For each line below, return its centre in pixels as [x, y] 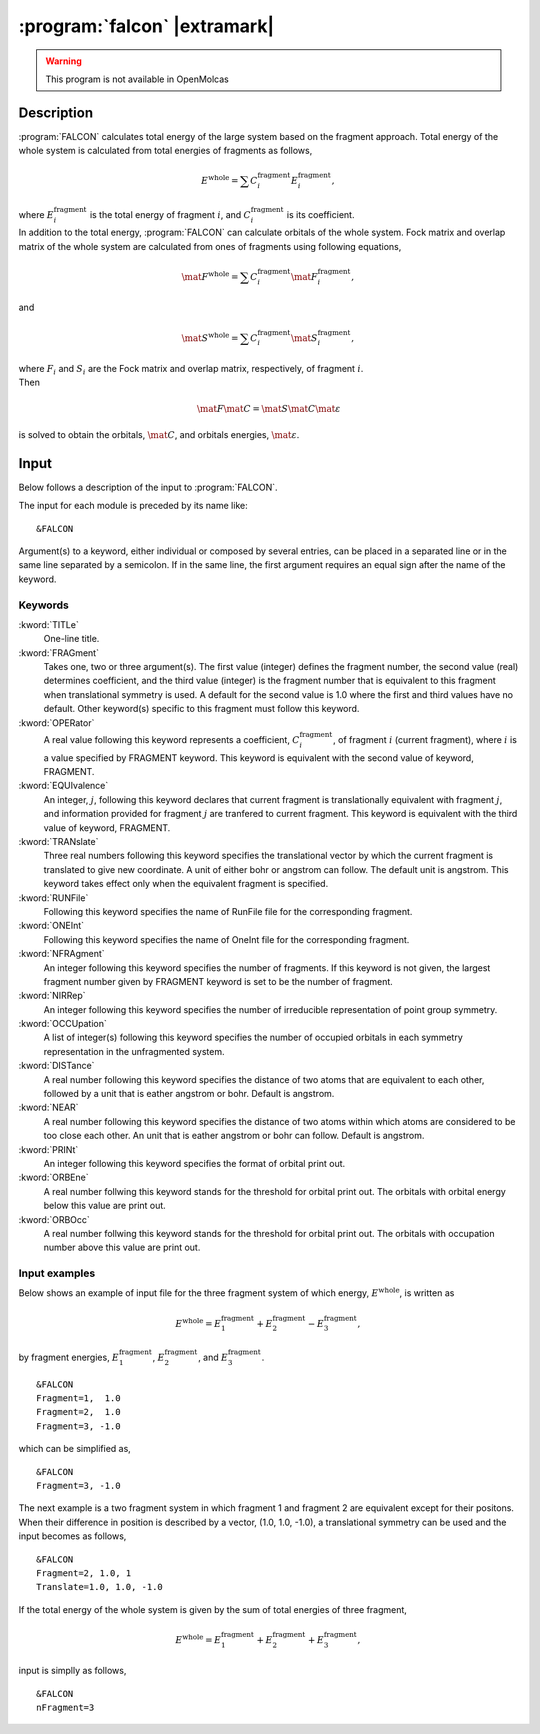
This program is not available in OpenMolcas [137, 79]
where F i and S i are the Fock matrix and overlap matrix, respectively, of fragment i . [191, 369]
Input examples [57, 1273]
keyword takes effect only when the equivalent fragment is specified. [186, 884]
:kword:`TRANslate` [58, 841]
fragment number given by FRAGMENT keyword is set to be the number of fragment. [218, 981]
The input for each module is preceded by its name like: [133, 506]
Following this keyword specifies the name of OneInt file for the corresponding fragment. [226, 939]
